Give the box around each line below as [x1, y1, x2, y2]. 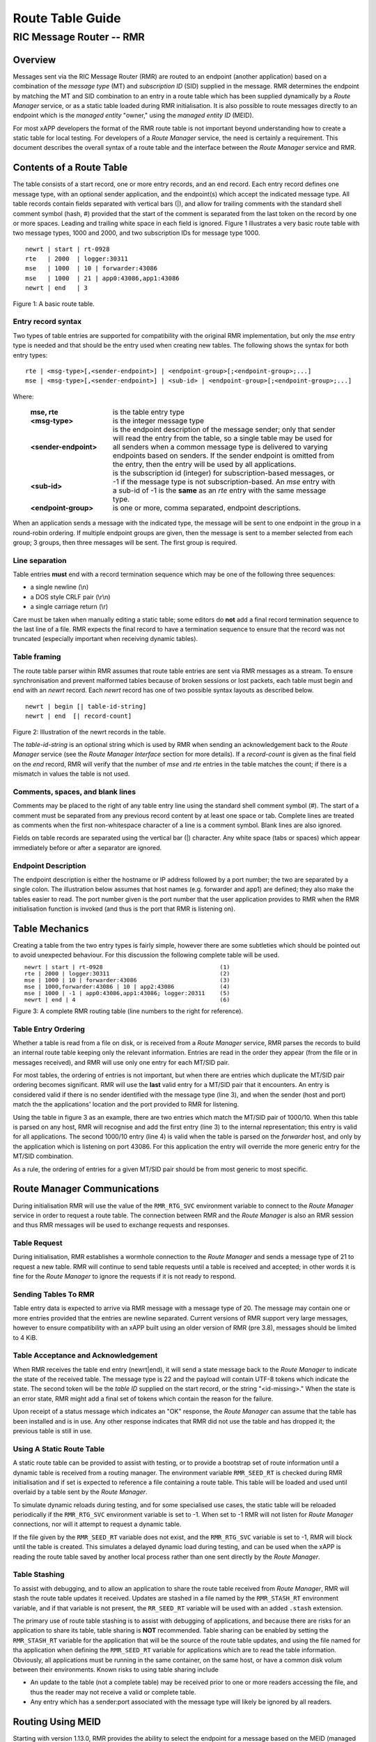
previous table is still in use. [13, 1427, 93, 1435]
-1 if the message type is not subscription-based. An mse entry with [112, 477, 336, 487]
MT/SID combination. [13, 1152, 74, 1160]
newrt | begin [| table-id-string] [25, 702, 147, 710]
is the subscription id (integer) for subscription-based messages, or [112, 468, 335, 478]
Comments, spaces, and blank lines [13, 787, 136, 796]
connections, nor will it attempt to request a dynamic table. [13, 1520, 182, 1529]
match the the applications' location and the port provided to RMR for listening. [13, 1100, 240, 1109]
